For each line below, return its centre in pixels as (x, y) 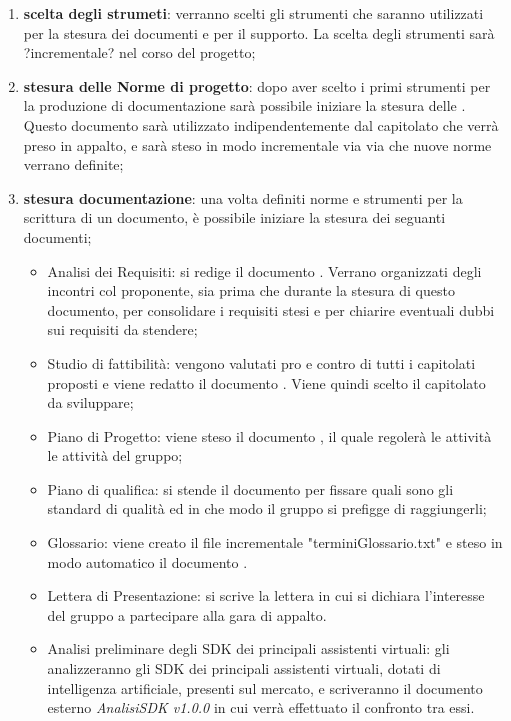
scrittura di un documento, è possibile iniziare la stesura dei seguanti (234, 217)
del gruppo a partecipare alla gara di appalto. (187, 614)
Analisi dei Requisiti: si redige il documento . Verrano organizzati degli (264, 270)
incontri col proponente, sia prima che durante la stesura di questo (251, 290)
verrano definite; (73, 164)
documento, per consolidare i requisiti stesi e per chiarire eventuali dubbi (271, 309)
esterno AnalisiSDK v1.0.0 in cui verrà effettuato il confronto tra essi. (261, 707)
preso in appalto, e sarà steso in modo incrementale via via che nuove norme (257, 144)
